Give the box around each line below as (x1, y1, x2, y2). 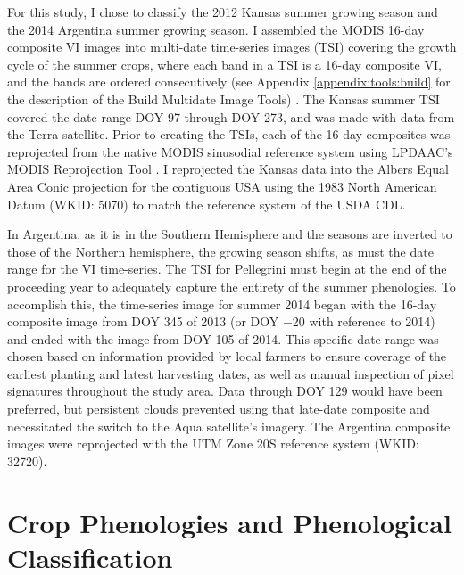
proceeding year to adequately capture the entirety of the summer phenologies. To (7, 276, 456, 295)
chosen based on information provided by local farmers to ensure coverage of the (7, 347, 447, 366)
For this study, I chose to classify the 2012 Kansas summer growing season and (7, 3, 438, 21)
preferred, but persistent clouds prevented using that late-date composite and (7, 399, 430, 418)
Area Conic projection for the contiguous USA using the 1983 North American (7, 177, 437, 195)
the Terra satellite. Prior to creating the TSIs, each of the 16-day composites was (7, 125, 451, 144)
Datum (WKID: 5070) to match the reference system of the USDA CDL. (7, 194, 406, 213)
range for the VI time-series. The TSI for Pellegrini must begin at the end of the (7, 259, 447, 278)
